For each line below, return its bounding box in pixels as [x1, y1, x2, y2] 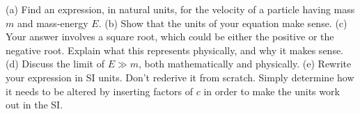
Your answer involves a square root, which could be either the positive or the [6, 29, 334, 44]
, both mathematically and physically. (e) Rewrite [139, 56, 352, 71]
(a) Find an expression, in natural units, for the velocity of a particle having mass [6, 2, 355, 16]
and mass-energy [17, 15, 88, 30]
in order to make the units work [203, 83, 340, 98]
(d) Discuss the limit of [6, 56, 104, 71]
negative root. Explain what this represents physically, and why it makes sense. [6, 42, 344, 57]
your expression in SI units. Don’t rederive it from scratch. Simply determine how [6, 70, 354, 84]
